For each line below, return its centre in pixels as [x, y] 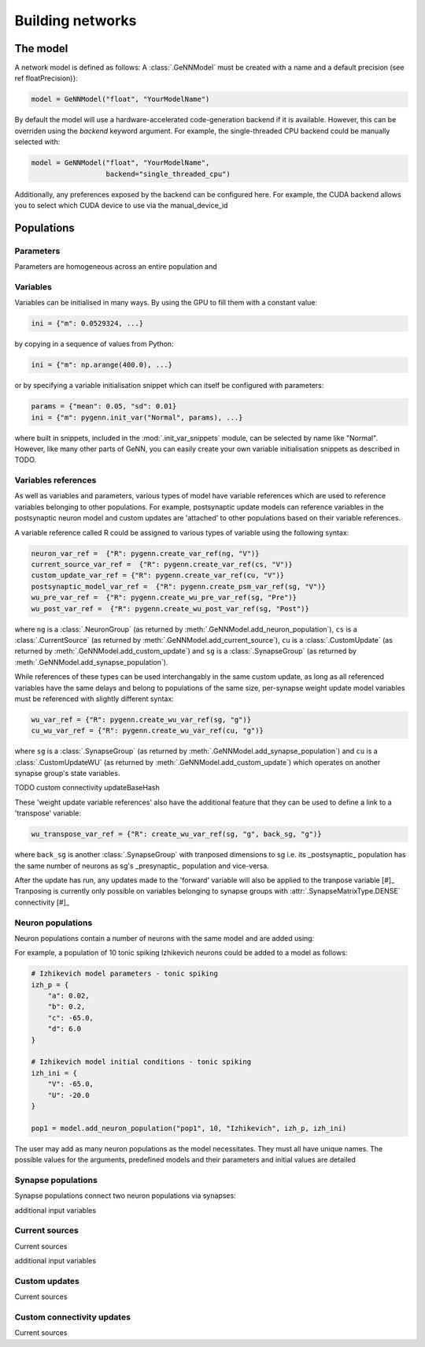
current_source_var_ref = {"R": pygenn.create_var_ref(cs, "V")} [162, 565]
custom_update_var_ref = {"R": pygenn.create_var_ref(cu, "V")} [158, 575]
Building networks [76, 21]
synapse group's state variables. [67, 774]
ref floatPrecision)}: [46, 78]
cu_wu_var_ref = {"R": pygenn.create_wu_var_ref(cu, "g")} [147, 731]
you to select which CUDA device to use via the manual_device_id [121, 205]
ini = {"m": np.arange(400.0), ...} [102, 365]
